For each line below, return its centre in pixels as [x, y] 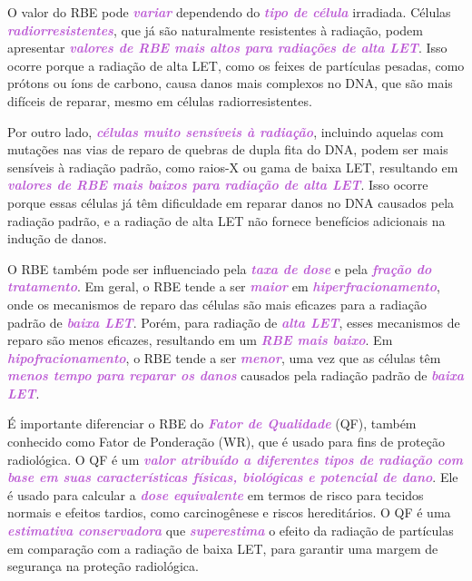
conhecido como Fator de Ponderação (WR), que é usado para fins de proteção [226, 442]
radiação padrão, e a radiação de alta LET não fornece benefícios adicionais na [226, 220]
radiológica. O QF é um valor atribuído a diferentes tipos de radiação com [235, 459]
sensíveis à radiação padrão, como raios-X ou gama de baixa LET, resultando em [233, 167]
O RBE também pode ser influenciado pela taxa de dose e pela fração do [220, 268]
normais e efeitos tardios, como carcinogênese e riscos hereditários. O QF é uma [229, 512]
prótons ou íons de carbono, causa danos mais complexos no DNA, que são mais [230, 83]
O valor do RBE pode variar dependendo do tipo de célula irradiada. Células [229, 12]
